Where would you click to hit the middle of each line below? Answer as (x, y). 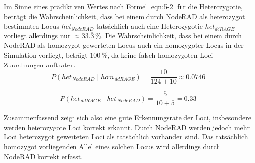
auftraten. (61, 64)
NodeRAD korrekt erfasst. (44, 156)
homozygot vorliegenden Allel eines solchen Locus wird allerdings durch (112, 147)
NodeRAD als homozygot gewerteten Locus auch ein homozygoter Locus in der (124, 45)
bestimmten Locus (32, 26)
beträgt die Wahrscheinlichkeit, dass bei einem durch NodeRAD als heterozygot (125, 16)
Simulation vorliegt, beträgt (46, 54)
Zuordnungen (24, 64)
